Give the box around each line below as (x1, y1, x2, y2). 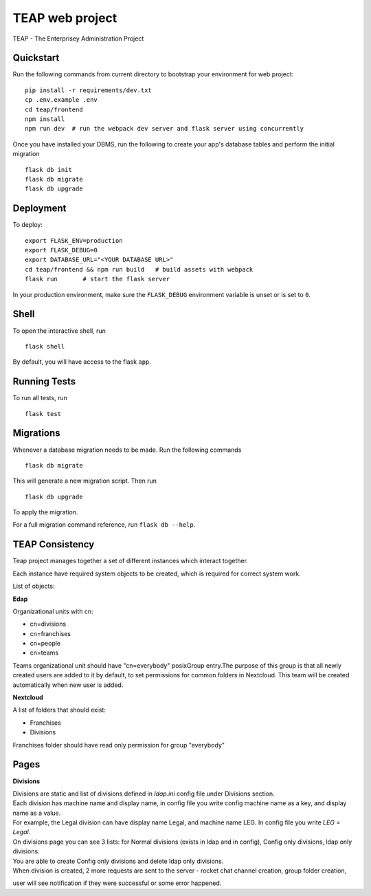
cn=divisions (30, 620, 67, 629)
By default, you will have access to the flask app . (12, 358, 151, 366)
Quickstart (12, 52, 60, 64)
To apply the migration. (12, 508, 78, 516)
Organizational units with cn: (12, 607, 93, 615)
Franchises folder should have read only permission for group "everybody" (12, 741, 225, 749)
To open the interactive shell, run (12, 327, 106, 335)
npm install (25, 116, 65, 123)
